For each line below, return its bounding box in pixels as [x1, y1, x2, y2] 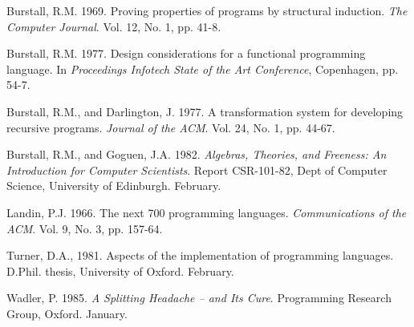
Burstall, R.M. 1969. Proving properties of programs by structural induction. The [6, 2, 408, 18]
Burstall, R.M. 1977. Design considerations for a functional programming [6, 45, 366, 62]
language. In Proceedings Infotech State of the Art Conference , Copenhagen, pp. [6, 60, 399, 77]
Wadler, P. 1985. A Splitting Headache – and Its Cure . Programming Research [6, 289, 392, 306]
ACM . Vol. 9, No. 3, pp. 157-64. [6, 220, 163, 236]
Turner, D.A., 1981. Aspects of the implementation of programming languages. [6, 247, 394, 264]
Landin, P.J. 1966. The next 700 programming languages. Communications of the [6, 204, 407, 220]
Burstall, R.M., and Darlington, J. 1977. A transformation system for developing [6, 103, 404, 119]
